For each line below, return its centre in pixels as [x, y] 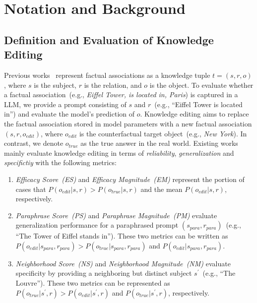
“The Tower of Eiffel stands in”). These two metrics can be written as [122, 236]
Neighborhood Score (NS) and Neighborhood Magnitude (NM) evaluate [123, 263]
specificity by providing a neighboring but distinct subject [104, 273]
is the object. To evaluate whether [201, 85]
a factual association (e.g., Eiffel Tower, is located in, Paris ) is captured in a [121, 94]
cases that [31, 189]
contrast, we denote [34, 143]
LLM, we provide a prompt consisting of [65, 104]
